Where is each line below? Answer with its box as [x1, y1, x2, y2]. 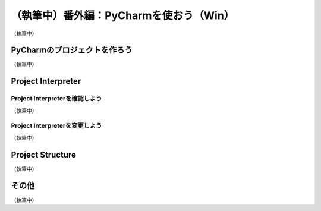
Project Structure [11, 149, 77, 160]
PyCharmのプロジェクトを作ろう [11, 45, 133, 55]
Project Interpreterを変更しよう [11, 122, 102, 130]
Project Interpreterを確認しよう [11, 95, 102, 103]
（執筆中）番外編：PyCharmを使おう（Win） [11, 9, 235, 22]
